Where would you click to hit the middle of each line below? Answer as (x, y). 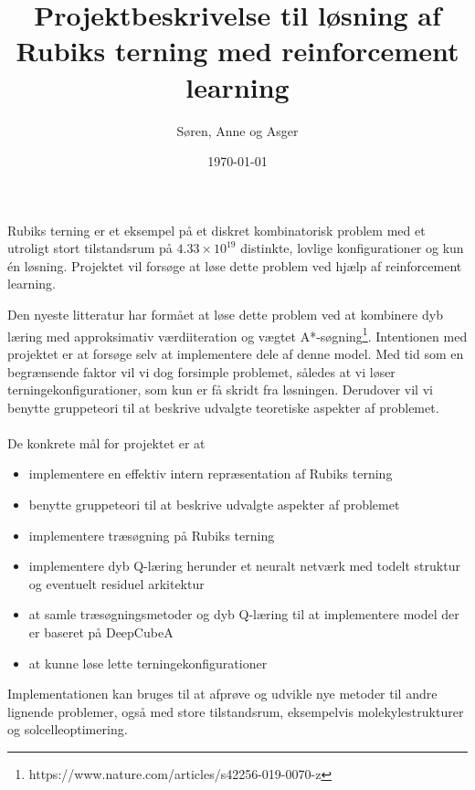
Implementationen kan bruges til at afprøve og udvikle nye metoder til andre (222, 694)
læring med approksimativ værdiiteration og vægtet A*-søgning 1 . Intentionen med (237, 334)
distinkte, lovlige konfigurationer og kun (352, 248)
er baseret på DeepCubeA (101, 632)
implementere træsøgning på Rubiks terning (152, 535)
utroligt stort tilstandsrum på (90, 248)
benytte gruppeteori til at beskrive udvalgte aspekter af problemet (214, 505)
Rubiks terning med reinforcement (237, 51)
